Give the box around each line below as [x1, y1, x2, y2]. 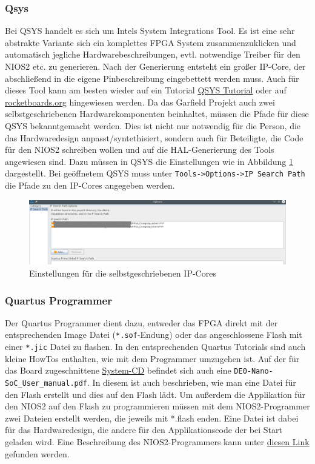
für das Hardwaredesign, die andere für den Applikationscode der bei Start [5, 423, 282, 436]
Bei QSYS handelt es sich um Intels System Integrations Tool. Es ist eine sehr [5, 24, 295, 37]
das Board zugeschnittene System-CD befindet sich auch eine [5, 364, 231, 377]
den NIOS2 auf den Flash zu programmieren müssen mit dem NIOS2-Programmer [5, 400, 310, 412]
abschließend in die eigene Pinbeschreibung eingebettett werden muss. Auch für [5, 72, 299, 84]
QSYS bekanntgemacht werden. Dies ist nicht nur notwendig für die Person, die [5, 119, 301, 132]
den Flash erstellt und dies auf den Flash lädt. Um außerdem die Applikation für [5, 388, 305, 400]
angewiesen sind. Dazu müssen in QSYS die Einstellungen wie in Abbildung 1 [5, 155, 294, 167]
